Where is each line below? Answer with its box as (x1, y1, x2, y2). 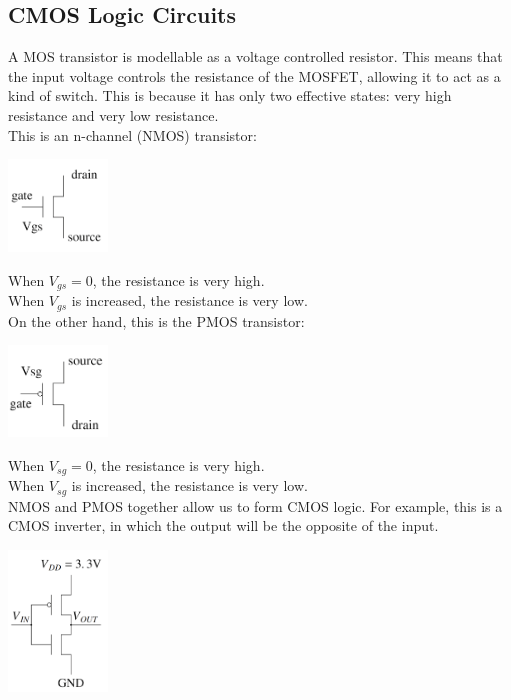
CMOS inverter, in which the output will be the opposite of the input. (8, 515, 439, 536)
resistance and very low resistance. (8, 104, 219, 125)
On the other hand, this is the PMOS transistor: (8, 310, 305, 331)
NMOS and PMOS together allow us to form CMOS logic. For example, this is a (8, 495, 503, 516)
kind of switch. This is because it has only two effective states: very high (8, 85, 452, 106)
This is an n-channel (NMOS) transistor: (8, 124, 257, 145)
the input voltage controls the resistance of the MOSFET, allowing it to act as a (8, 65, 501, 86)
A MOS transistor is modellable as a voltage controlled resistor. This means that (8, 46, 503, 67)
